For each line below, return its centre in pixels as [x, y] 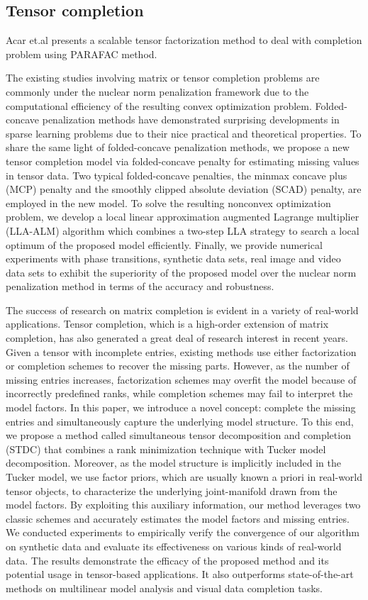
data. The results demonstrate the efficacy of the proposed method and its [167, 560]
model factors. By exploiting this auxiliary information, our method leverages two [183, 505]
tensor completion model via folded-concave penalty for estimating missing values [183, 161]
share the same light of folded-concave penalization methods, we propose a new [178, 147]
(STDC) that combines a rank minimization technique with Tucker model [166, 449]
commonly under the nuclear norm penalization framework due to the [157, 91]
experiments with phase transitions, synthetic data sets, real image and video [173, 259]
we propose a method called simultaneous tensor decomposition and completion [178, 435]
